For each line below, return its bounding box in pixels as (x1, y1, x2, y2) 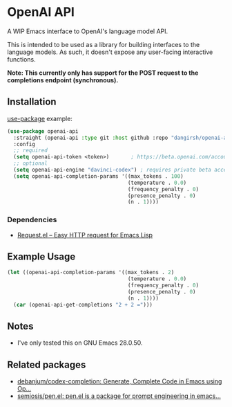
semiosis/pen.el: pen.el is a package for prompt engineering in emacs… (17, 392, 221, 400)
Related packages (7, 359, 86, 370)
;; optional (13, 160, 48, 167)
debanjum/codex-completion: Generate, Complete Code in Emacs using (17, 377, 222, 386)
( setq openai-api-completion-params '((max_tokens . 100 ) (13, 172, 184, 180)
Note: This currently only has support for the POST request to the (7, 69, 199, 77)
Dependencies (7, 215, 57, 225)
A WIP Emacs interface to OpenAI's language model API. (7, 27, 168, 35)
